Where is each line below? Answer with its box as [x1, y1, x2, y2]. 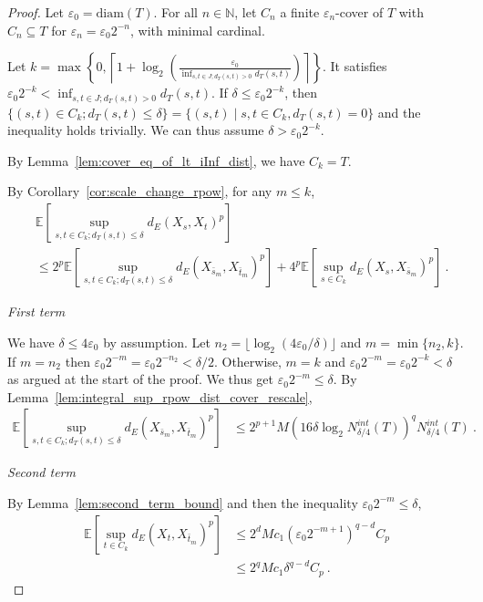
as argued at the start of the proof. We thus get [7, 369, 274, 389]
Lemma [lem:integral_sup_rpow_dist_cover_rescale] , [7, 387, 313, 406]
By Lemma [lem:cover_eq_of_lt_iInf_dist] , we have [7, 150, 305, 170]
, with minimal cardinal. [130, 20, 265, 39]
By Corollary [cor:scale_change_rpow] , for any [7, 182, 272, 201]
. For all [153, 3, 199, 21]
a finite [280, 3, 320, 21]
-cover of [335, 3, 384, 21]
